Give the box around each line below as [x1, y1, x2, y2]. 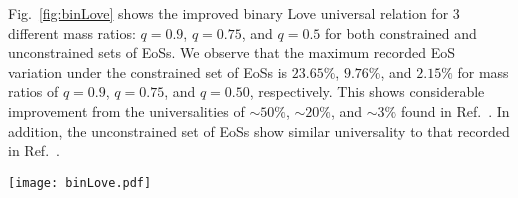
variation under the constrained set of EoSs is [8, 61, 288, 82]
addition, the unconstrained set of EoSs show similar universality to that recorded [8, 120, 510, 141]
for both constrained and [324, 22, 477, 43]
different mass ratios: [8, 22, 136, 43]
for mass [457, 61, 509, 82]
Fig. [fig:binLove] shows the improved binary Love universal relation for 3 [8, 3, 460, 23]
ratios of [8, 81, 59, 102]
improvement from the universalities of [8, 100, 245, 121]
